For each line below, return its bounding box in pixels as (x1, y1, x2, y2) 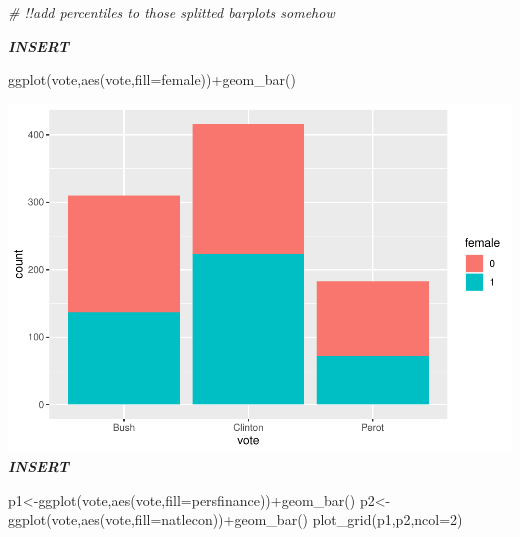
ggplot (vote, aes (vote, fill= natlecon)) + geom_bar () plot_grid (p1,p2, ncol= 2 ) (8, 509, 463, 530)
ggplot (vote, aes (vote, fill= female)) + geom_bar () (8, 69, 296, 90)
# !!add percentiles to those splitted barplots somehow (8, 2, 335, 22)
